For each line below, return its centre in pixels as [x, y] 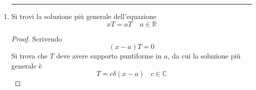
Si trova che [29, 56]
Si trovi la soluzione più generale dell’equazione [84, 16]
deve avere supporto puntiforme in [109, 56]
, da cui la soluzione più [204, 56]
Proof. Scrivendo [37, 38]
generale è [27, 65]
